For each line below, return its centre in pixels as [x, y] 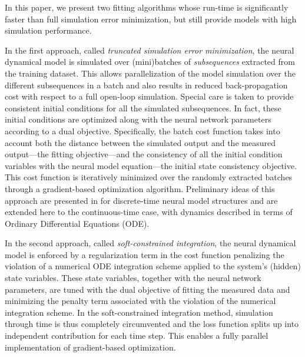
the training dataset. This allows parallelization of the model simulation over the [150, 73]
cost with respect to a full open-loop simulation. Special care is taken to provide [149, 96]
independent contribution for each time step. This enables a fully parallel [137, 335]
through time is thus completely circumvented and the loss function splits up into [152, 324]
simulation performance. [48, 30]
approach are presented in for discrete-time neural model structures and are [141, 200]
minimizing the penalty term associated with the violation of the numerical [140, 301]
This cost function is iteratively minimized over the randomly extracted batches [149, 177]
